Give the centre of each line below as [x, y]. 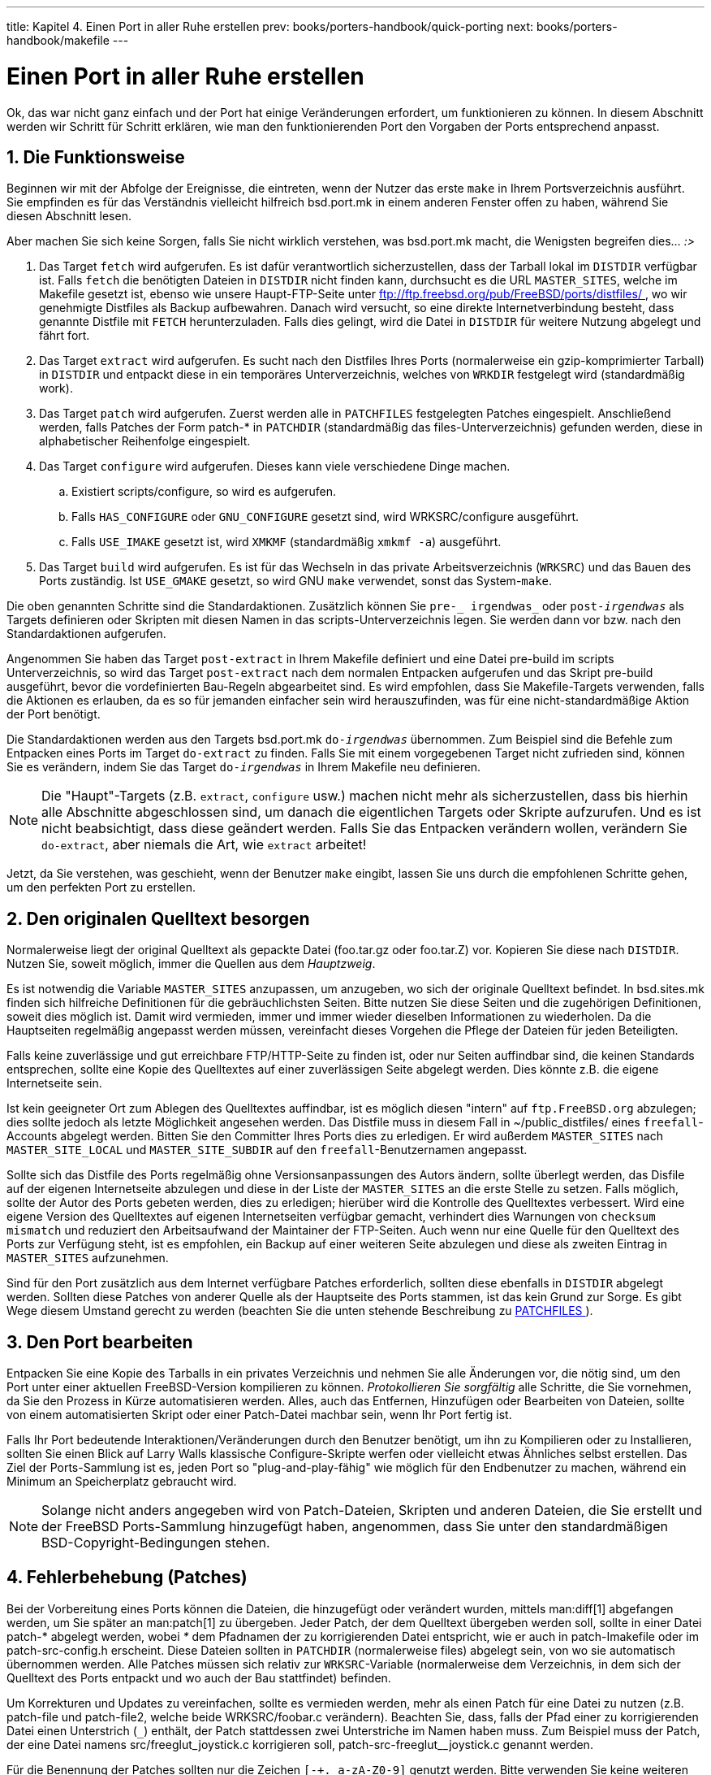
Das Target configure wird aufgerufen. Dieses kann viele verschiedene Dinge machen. [275, 467]
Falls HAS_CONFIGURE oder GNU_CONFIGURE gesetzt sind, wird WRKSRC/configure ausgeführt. [325, 517]
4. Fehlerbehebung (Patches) [127, 1578]
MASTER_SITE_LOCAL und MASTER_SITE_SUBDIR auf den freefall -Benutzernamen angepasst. [267, 1150]
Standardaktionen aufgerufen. [86, 634]
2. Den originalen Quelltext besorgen [158, 918]
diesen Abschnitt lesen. [69, 216]
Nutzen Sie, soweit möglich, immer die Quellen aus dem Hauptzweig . [191, 964]
